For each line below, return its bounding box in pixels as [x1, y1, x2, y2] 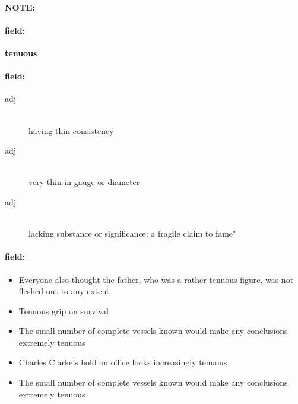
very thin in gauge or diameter [28, 176, 140, 188]
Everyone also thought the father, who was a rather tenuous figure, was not [18, 273, 294, 285]
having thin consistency [28, 124, 114, 136]
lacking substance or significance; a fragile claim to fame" [28, 227, 236, 240]
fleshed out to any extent [18, 285, 110, 297]
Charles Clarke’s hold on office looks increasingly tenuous [18, 356, 227, 368]
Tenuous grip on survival [18, 304, 109, 317]
